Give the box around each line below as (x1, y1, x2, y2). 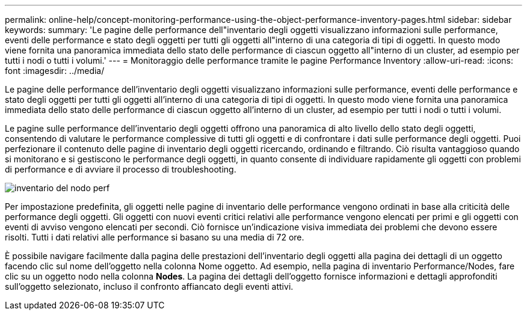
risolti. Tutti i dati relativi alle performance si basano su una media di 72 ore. (5, 232, 304, 242)
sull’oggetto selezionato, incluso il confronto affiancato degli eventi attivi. (5, 281, 294, 292)
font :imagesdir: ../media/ (5, 66, 105, 76)
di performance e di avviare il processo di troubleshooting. (5, 164, 236, 174)
